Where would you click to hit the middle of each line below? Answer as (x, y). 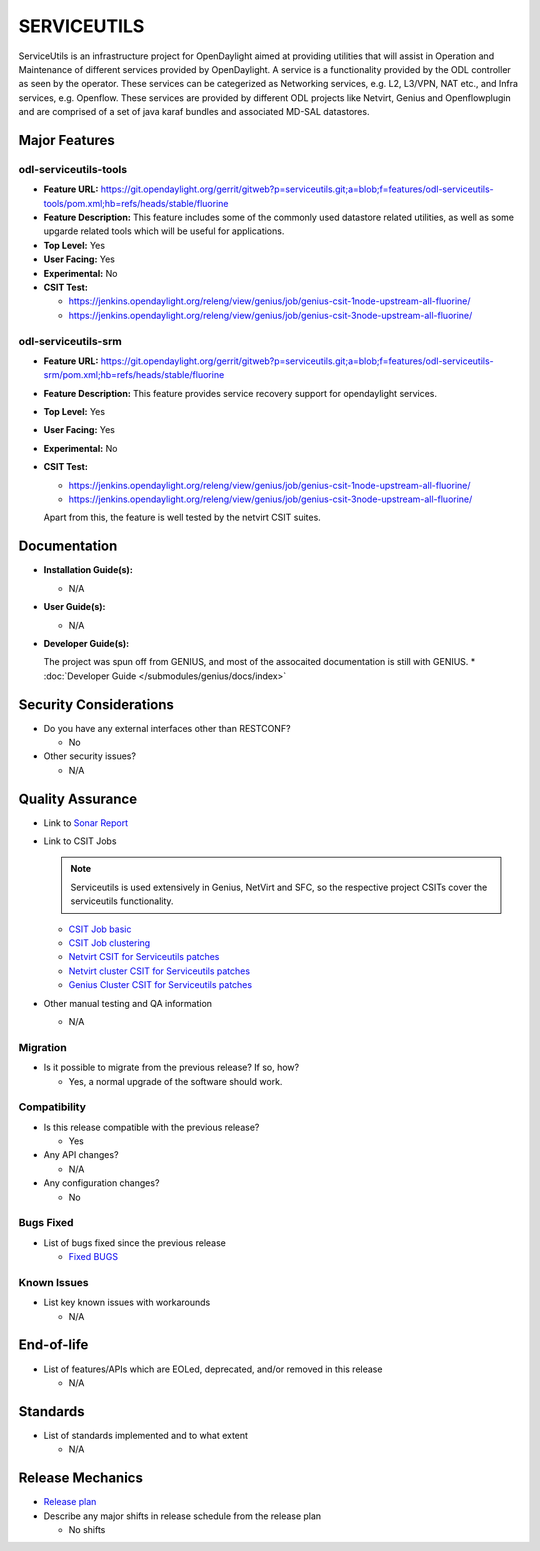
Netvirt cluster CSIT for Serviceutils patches (159, 971)
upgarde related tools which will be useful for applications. (164, 231)
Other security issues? (90, 756)
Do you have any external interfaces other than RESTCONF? (167, 728)
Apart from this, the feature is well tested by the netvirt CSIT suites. (182, 517)
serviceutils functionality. (122, 901)
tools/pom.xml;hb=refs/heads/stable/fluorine (136, 203)
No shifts (87, 1529)
